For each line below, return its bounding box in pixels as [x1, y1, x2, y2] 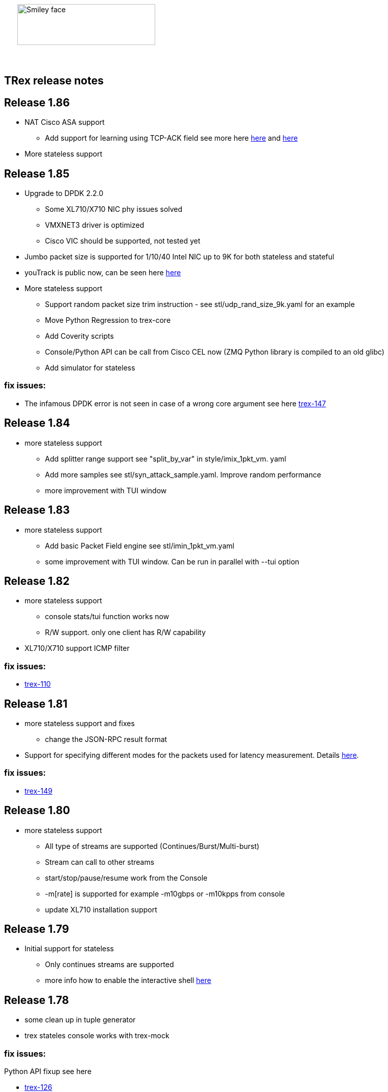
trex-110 [25, 680, 51, 689]
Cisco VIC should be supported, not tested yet [45, 236, 201, 246]
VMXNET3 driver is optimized [45, 221, 144, 230]
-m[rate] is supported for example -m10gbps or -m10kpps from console [45, 889, 285, 898]
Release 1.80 [4, 804, 70, 817]
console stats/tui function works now [45, 612, 169, 621]
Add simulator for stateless [45, 363, 135, 373]
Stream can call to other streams [45, 857, 155, 866]
